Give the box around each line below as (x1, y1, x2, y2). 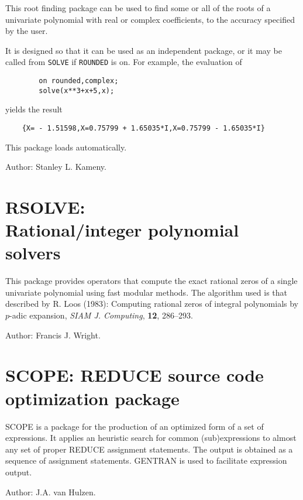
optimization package (5, 386, 180, 410)
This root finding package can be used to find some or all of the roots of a (5, 2, 271, 13)
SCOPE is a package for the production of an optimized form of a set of (5, 420, 264, 432)
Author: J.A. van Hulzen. (5, 485, 96, 498)
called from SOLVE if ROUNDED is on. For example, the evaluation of (5, 56, 242, 68)
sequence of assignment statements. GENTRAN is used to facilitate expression (5, 454, 287, 467)
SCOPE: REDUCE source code (5, 363, 264, 387)
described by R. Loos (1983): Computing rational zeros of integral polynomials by (5, 297, 298, 310)
